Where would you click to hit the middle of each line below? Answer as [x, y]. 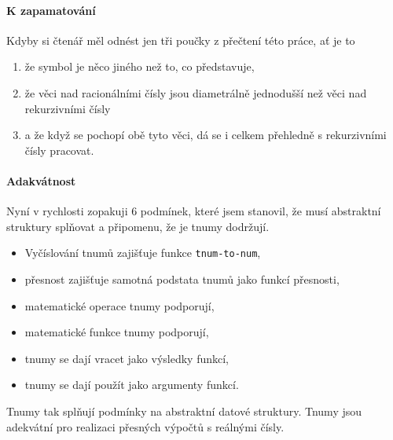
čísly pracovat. [59, 150]
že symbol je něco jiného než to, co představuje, [140, 66]
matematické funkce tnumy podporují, [117, 332]
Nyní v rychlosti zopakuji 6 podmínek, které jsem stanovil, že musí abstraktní [194, 211]
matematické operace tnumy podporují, [119, 305]
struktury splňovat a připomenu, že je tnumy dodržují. [138, 226]
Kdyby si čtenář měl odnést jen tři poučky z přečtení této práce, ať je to [181, 40]
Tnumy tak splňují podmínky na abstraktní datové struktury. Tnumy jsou [184, 411]
